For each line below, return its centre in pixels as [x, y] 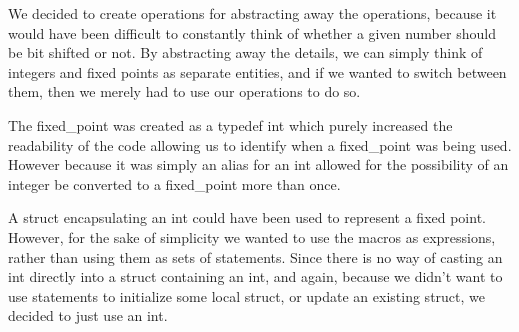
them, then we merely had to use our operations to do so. [184, 91]
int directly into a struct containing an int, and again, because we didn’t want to [255, 276]
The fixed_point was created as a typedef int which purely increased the [230, 124]
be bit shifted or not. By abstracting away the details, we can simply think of [245, 52]
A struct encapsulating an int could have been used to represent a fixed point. [247, 217]
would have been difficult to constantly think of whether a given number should [252, 32]
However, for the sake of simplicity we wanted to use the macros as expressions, [252, 236]
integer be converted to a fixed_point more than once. [174, 183]
